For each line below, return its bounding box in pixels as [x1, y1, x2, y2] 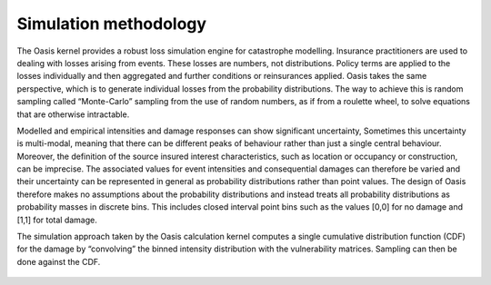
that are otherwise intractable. [16, 109, 130, 120]
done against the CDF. [16, 256, 101, 267]
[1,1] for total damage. [16, 214, 97, 225]
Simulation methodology [16, 14, 207, 34]
